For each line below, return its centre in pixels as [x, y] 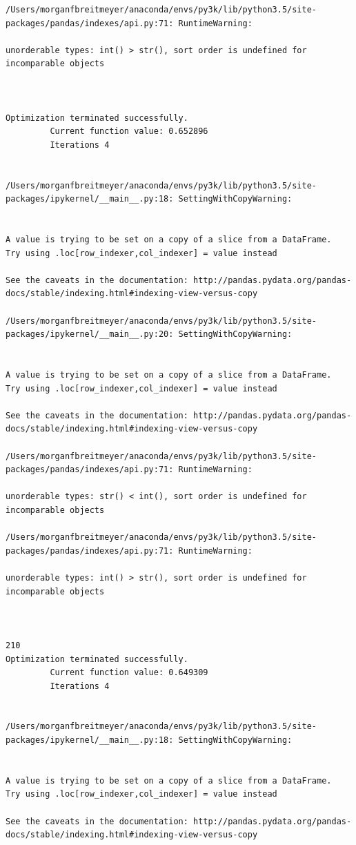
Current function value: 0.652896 [129, 132]
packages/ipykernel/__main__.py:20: [90, 334]
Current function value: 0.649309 [129, 673]
